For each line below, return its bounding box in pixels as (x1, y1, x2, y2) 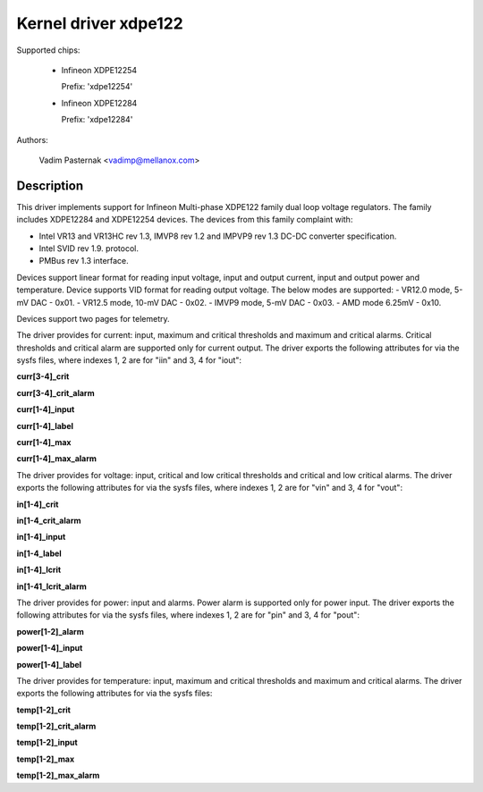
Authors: (16, 134, 48, 145)
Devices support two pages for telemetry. (16, 313, 170, 324)
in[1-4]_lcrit (16, 564, 62, 576)
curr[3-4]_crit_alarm (16, 387, 95, 398)
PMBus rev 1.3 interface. (38, 256, 129, 266)
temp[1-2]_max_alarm (16, 770, 100, 781)
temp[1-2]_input (16, 737, 78, 748)
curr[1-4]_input (16, 404, 75, 415)
